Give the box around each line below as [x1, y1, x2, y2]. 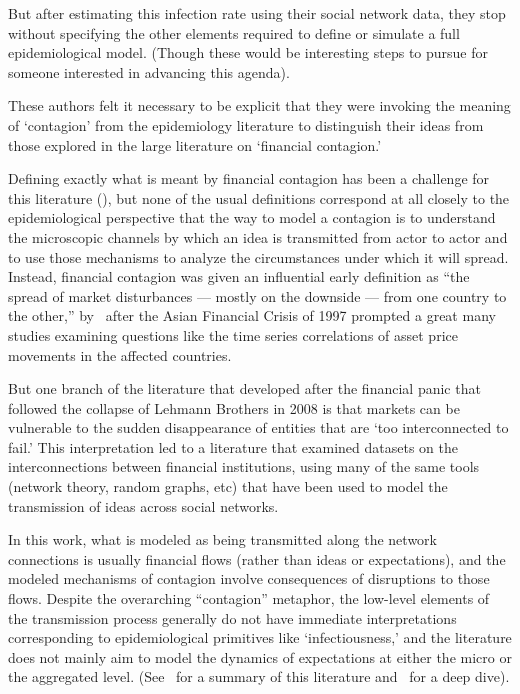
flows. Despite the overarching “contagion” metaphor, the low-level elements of [8, 588, 490, 609]
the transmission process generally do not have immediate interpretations [8, 607, 457, 628]
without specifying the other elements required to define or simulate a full [8, 22, 460, 43]
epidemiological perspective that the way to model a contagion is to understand [8, 207, 496, 228]
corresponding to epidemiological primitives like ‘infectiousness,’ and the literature [8, 627, 512, 648]
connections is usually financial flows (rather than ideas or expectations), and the [8, 548, 506, 569]
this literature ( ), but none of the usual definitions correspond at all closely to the [8, 187, 510, 208]
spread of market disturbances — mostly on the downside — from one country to [8, 285, 507, 306]
